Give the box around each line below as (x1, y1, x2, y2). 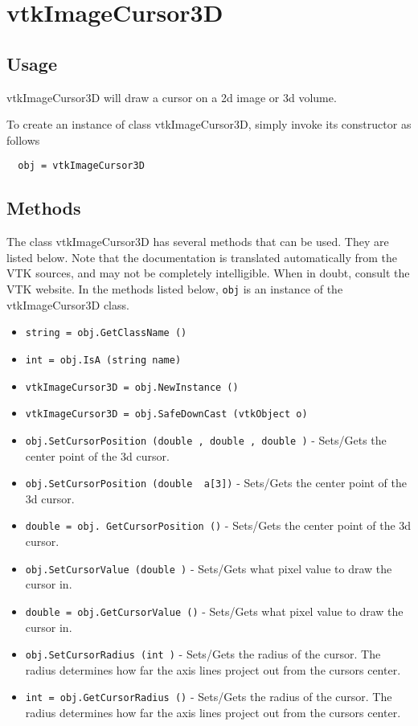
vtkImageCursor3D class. (6, 296, 129, 313)
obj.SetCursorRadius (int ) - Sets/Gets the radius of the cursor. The (25, 646, 381, 662)
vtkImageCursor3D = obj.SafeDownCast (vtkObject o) (25, 408, 308, 420)
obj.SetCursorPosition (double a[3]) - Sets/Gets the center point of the (25, 474, 407, 491)
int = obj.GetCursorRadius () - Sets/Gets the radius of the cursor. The (25, 688, 392, 705)
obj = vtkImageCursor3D (18, 160, 145, 172)
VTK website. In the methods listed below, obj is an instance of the (6, 281, 343, 297)
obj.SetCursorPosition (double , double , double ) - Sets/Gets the (25, 431, 387, 448)
